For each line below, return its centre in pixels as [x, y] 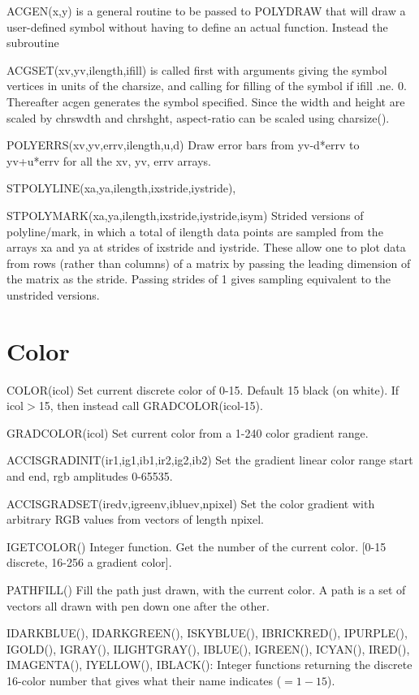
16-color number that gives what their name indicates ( [144, 680]
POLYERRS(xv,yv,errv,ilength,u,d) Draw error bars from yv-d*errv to [183, 145]
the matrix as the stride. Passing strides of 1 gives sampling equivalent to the [199, 279]
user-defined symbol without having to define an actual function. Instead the [197, 26]
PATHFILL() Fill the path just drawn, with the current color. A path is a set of [206, 589]
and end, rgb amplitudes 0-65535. [90, 476]
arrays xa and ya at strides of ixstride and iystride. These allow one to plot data [206, 247]
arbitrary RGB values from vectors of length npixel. [136, 519]
